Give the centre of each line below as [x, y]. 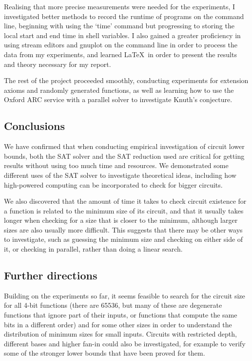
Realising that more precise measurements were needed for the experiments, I [120, 6]
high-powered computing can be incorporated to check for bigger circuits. [113, 184]
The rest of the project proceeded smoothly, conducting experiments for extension [126, 80]
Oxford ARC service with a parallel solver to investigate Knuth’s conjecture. [118, 99]
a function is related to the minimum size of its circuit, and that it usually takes [124, 210]
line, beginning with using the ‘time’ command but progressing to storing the [119, 26]
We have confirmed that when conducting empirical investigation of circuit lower [124, 146]
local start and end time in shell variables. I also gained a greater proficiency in [122, 35]
